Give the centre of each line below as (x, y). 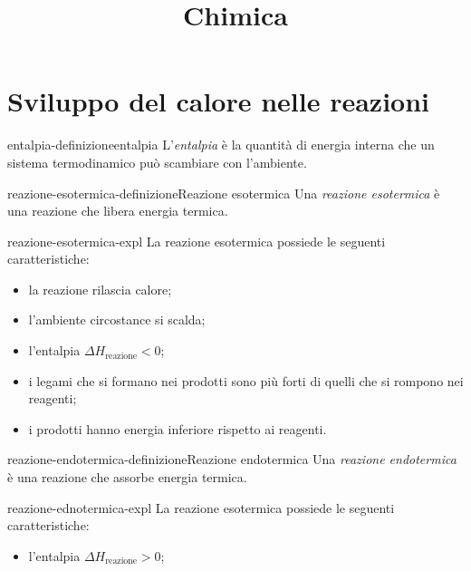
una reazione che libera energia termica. (118, 211)
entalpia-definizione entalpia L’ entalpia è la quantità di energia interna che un (221, 145)
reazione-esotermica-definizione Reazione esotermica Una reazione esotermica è (224, 193)
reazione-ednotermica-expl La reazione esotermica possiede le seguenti (201, 507)
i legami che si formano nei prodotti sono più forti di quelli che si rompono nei (246, 380)
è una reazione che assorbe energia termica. (127, 477)
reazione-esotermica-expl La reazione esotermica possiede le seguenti (197, 241)
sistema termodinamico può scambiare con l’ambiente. (157, 162)
